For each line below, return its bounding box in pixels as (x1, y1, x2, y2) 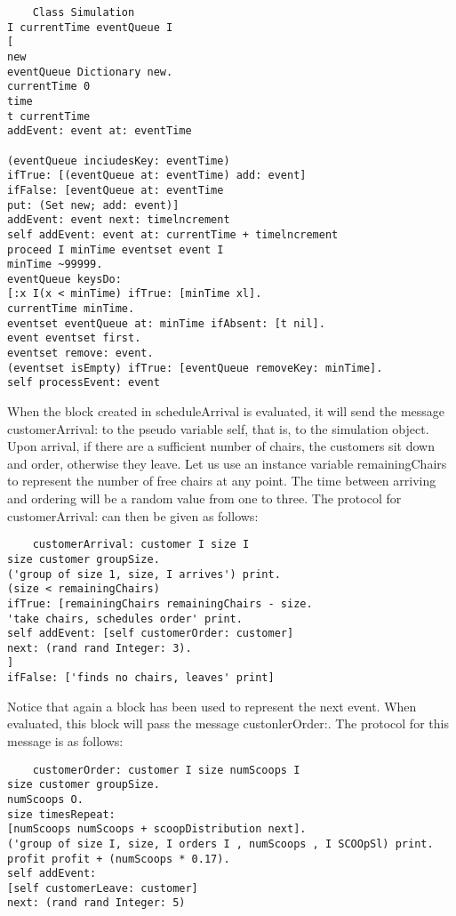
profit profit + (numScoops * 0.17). (7, 852, 230, 865)
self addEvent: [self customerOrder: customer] (7, 627, 294, 640)
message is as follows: (7, 731, 124, 750)
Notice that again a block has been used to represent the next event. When (7, 696, 417, 715)
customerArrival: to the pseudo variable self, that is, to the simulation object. (7, 419, 429, 438)
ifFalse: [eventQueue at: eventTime (7, 183, 224, 197)
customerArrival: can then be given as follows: (7, 506, 259, 525)
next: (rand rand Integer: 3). (7, 641, 192, 655)
